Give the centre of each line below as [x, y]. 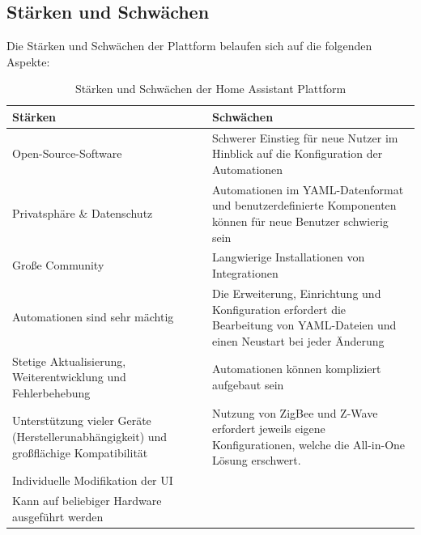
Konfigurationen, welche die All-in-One [309, 444]
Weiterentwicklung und [69, 377]
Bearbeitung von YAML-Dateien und [304, 325]
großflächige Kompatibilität [80, 452]
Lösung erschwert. [257, 460]
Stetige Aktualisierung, [69, 361]
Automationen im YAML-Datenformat [308, 189]
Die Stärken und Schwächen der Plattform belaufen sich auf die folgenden [189, 46]
